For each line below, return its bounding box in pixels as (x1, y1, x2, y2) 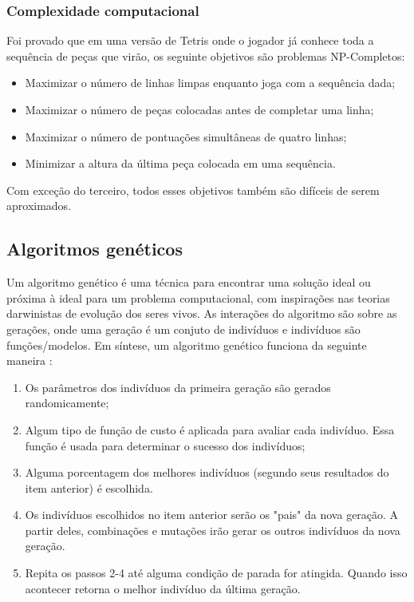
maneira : (6, 352, 53, 369)
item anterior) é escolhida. (25, 479, 153, 496)
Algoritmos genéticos (6, 236, 183, 261)
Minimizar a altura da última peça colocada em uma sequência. (25, 155, 336, 172)
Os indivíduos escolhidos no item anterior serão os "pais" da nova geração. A (25, 506, 399, 523)
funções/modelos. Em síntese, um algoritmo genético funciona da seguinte (6, 336, 367, 353)
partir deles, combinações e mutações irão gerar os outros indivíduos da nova (25, 521, 400, 538)
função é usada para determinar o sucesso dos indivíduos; (25, 437, 306, 453)
